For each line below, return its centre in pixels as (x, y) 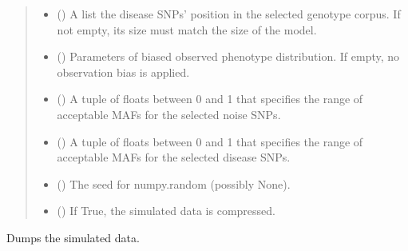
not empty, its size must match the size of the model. (187, 29)
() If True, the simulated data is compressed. (166, 211)
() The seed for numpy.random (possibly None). (174, 183)
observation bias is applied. (123, 72)
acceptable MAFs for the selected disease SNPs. (174, 157)
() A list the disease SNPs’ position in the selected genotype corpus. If (229, 14)
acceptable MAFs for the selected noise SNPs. (169, 114)
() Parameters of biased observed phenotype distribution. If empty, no (228, 56)
